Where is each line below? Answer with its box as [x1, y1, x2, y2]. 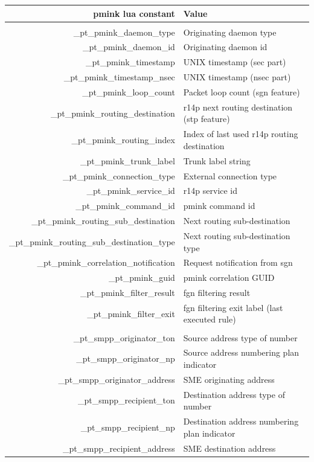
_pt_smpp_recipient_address [63, 441, 175, 454]
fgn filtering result [183, 286, 251, 299]
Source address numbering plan [183, 346, 300, 359]
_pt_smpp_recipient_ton [78, 394, 175, 406]
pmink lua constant [93, 7, 175, 19]
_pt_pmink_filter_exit [87, 307, 175, 319]
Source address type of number [183, 331, 298, 344]
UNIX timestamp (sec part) [183, 56, 286, 68]
